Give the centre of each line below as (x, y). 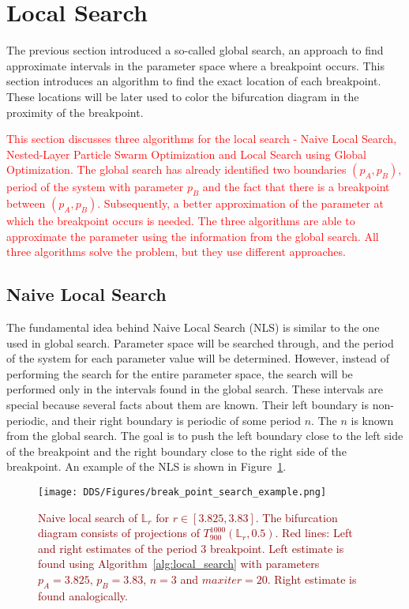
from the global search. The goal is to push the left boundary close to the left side (205, 436)
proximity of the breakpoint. (75, 112)
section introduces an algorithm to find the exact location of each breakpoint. (194, 81)
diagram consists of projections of (119, 533)
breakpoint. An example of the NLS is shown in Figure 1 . (146, 466)
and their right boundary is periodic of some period (176, 420)
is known (372, 420)
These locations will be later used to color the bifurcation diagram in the (183, 96)
